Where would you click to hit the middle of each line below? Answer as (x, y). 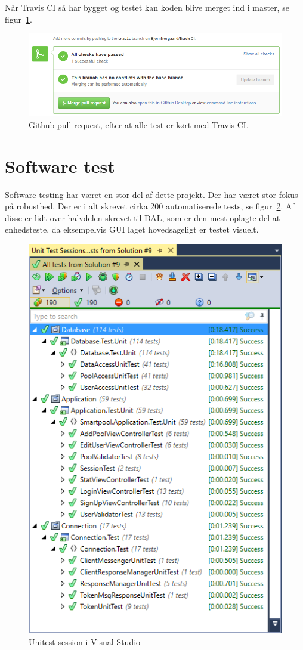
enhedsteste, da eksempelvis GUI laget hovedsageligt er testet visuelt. (132, 229)
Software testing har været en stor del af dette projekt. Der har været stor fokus (151, 194)
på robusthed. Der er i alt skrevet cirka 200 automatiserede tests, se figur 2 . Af (150, 206)
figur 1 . (18, 19)
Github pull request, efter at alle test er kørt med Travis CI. (139, 124)
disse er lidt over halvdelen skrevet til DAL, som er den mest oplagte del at (143, 217)
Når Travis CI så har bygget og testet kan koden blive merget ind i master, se (147, 7)
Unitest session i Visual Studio (85, 642)
